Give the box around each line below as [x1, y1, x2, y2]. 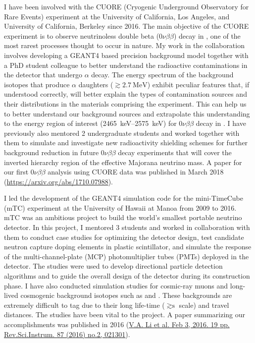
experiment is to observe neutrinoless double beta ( [4, 30, 159, 41]
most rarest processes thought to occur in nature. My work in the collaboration [4, 40, 245, 51]
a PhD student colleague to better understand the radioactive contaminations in [4, 59, 248, 70]
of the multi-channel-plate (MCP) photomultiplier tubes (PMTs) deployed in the [4, 251, 249, 261]
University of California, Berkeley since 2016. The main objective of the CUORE [4, 21, 249, 31]
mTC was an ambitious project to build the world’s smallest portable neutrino [4, 212, 242, 223]
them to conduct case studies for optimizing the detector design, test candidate [4, 231, 244, 242]
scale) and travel [179, 299, 229, 310]
